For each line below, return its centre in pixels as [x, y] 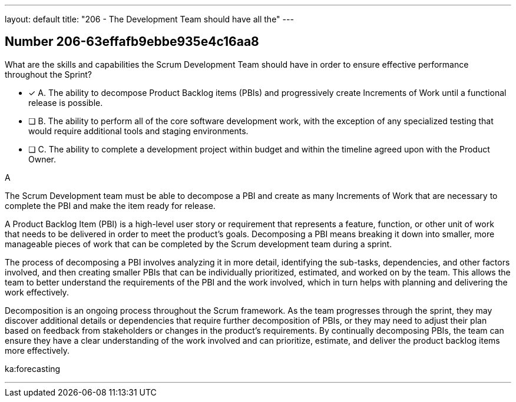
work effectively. [37, 292]
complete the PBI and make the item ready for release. [110, 205]
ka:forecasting [33, 368]
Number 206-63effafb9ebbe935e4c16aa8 [132, 42]
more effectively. [37, 350]
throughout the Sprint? [48, 74]
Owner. [42, 159]
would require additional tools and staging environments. [138, 131]
